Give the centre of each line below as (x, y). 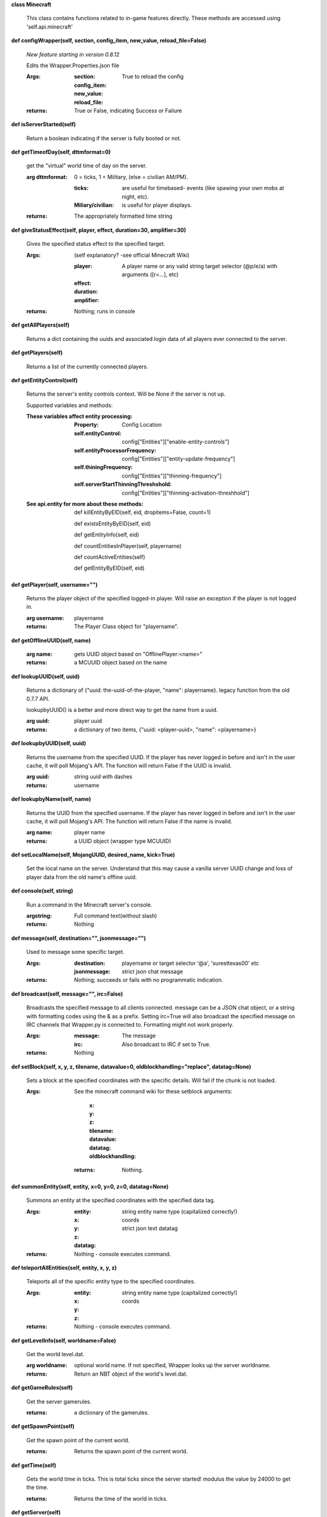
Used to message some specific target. (75, 952)
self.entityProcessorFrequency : (115, 450)
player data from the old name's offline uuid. (82, 877)
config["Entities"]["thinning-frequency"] (172, 476)
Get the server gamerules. (59, 1401)
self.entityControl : (98, 433)
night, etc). (135, 197)
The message (139, 1036)
